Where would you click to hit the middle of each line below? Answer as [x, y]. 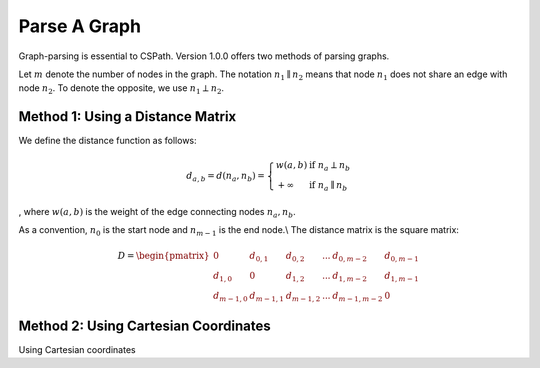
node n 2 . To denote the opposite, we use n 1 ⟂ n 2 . [121, 89]
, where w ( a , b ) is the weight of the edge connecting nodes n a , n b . [157, 212]
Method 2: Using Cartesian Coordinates [144, 325]
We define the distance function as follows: [107, 141]
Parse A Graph [80, 26]
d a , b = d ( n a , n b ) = [225, 177]
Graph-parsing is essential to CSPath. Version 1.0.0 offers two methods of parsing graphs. [204, 56]
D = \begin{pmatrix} [163, 256]
